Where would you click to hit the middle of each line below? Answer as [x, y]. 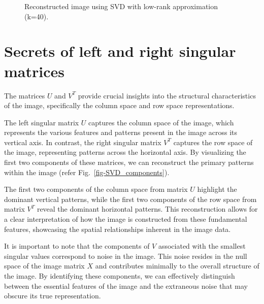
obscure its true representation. [53, 296]
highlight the [217, 189]
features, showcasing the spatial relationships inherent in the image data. [118, 229]
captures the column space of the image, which [161, 122]
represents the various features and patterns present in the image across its [121, 132]
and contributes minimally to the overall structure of [177, 266]
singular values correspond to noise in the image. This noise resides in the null [126, 256]
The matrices [25, 95]
